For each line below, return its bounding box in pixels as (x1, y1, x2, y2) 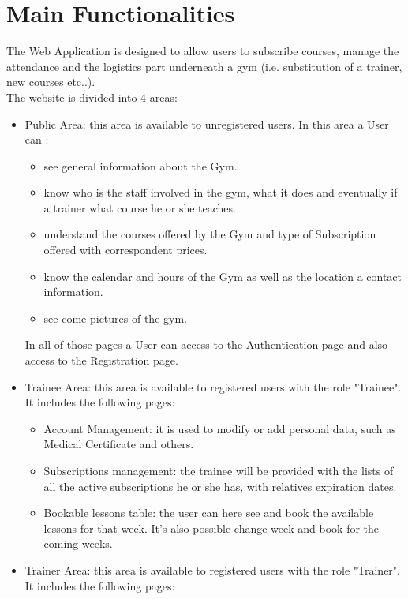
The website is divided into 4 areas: (6, 88, 178, 105)
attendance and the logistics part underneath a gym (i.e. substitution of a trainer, (6, 58, 402, 74)
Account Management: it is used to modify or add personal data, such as (43, 420, 396, 436)
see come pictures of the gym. (43, 309, 187, 326)
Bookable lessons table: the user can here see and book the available (43, 504, 374, 521)
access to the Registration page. (24, 352, 178, 369)
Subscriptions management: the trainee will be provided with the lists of (43, 462, 394, 478)
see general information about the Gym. (43, 157, 238, 174)
